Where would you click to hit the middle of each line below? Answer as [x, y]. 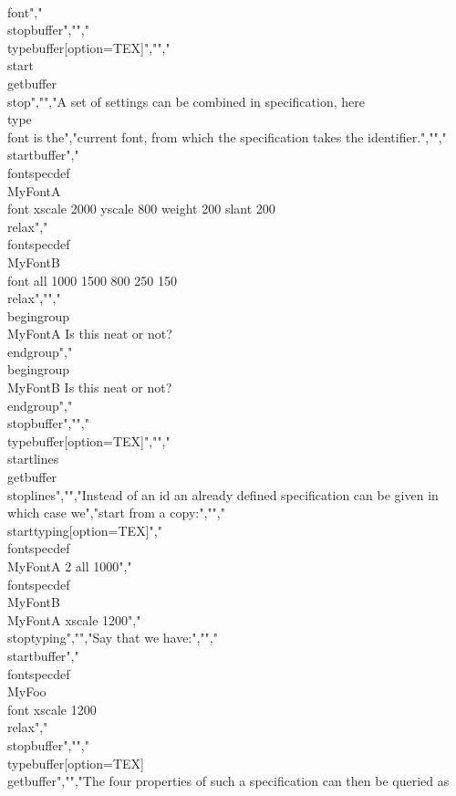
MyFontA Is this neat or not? [90, 334]
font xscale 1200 [52, 709]
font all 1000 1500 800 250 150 [92, 280]
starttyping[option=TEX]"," [85, 530]
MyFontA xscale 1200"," [74, 619]
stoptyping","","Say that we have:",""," [113, 638]
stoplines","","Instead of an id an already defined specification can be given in [223, 494]
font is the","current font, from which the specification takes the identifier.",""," [227, 136]
